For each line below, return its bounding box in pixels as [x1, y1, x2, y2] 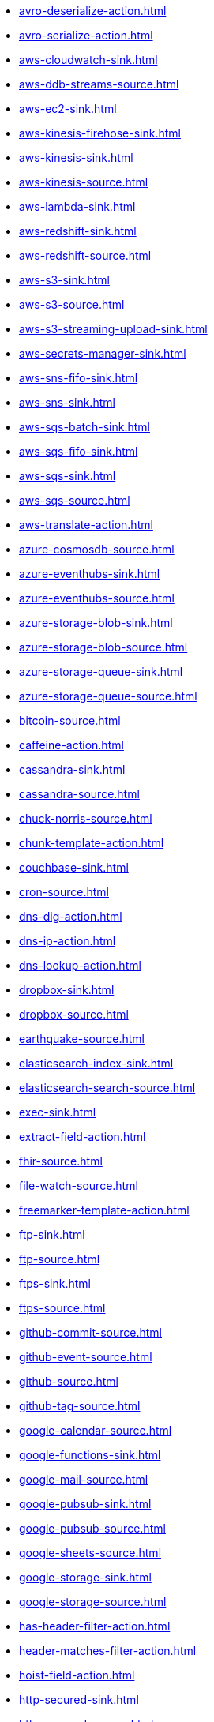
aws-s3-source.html [19, 298, 125, 311]
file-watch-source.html [19, 1179, 138, 1192]
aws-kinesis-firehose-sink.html [19, 126, 181, 140]
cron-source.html [19, 885, 109, 899]
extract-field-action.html [19, 1130, 146, 1143]
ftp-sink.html [19, 1228, 85, 1241]
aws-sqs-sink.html [19, 469, 116, 482]
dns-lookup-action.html [19, 959, 141, 972]
